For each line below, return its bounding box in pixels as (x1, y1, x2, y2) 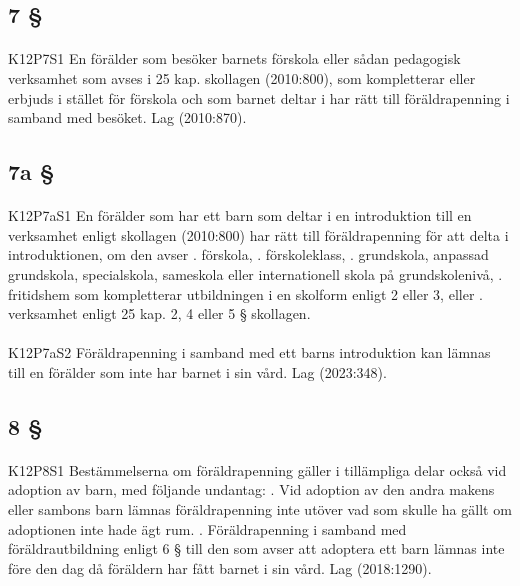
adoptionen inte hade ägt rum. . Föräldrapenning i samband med (8, 518, 407, 539)
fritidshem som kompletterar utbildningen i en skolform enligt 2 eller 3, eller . (8, 283, 483, 304)
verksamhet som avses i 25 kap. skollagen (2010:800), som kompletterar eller (8, 67, 476, 88)
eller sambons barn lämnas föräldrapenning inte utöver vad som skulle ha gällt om (8, 499, 512, 520)
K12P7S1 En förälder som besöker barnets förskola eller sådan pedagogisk (8, 48, 461, 69)
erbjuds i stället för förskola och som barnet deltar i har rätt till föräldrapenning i (8, 87, 510, 108)
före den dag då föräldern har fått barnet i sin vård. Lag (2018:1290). (8, 557, 432, 578)
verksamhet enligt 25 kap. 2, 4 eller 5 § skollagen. (8, 303, 311, 324)
